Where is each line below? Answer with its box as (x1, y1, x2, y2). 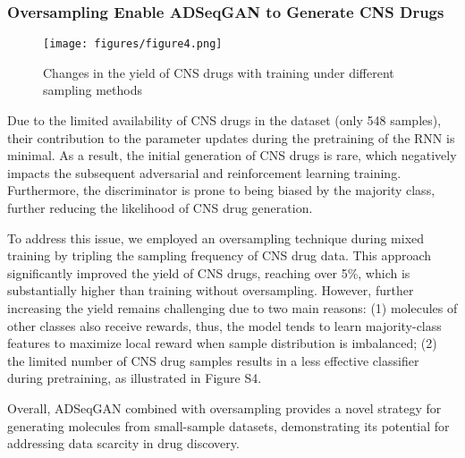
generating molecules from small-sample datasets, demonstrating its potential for (7, 416, 450, 435)
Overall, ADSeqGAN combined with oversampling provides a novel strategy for (7, 398, 442, 417)
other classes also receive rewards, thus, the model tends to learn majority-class (7, 316, 442, 335)
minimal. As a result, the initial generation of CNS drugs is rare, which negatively (7, 146, 457, 165)
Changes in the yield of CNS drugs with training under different (43, 63, 394, 81)
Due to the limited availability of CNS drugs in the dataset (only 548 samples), (7, 111, 442, 130)
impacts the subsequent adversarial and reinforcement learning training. (7, 163, 402, 182)
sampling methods (43, 81, 142, 99)
